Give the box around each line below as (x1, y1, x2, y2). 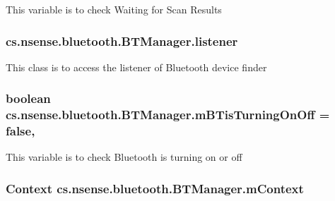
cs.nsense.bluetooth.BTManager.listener (6, 32, 238, 49)
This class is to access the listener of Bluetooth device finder (6, 59, 267, 74)
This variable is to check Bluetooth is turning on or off (6, 150, 242, 164)
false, (6, 122, 35, 140)
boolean (6, 90, 51, 107)
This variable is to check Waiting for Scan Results (6, 2, 222, 16)
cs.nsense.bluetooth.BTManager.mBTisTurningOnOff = (6, 106, 330, 123)
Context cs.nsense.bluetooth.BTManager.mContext (6, 179, 304, 197)
